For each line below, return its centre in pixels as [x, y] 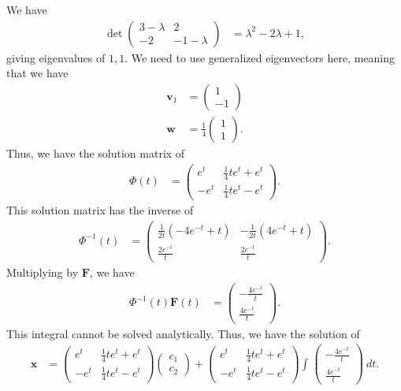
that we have [37, 73]
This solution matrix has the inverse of [100, 210]
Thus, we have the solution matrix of [96, 153]
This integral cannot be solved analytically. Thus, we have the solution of [183, 333]
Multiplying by [43, 272]
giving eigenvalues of [56, 57]
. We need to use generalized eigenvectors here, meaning [260, 57]
